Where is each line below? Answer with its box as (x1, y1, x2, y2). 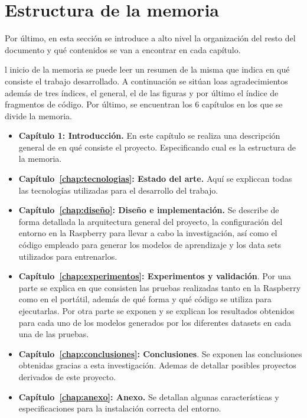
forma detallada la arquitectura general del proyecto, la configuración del (18, 215, 283, 227)
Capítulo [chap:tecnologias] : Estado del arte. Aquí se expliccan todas (18, 172, 292, 185)
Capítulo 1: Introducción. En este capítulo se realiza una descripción (18, 129, 280, 142)
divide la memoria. (5, 109, 72, 122)
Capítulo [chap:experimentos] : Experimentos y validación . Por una (18, 270, 292, 282)
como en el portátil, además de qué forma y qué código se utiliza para (18, 293, 272, 305)
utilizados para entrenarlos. (18, 250, 117, 262)
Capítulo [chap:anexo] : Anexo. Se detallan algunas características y (18, 390, 279, 403)
